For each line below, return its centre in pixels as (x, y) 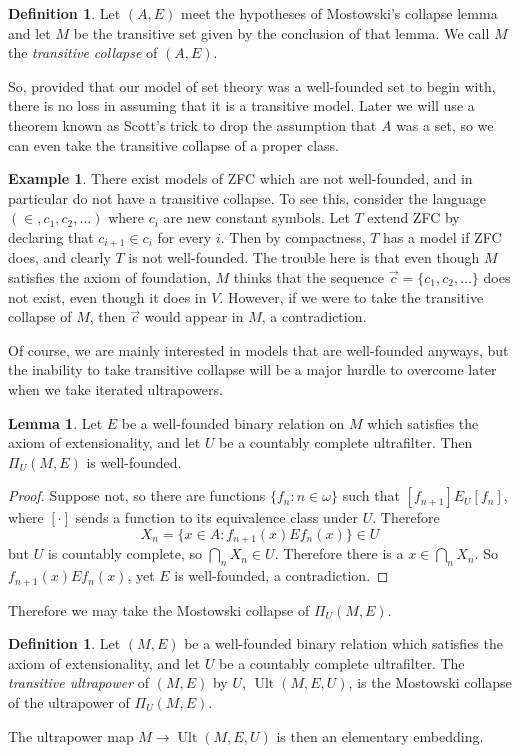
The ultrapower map (71, 735)
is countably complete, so (125, 553)
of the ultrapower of (69, 702)
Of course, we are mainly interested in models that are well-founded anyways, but (258, 349)
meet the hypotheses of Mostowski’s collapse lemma (339, 13)
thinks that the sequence (309, 276)
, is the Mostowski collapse (430, 682)
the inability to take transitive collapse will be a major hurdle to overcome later (252, 369)
